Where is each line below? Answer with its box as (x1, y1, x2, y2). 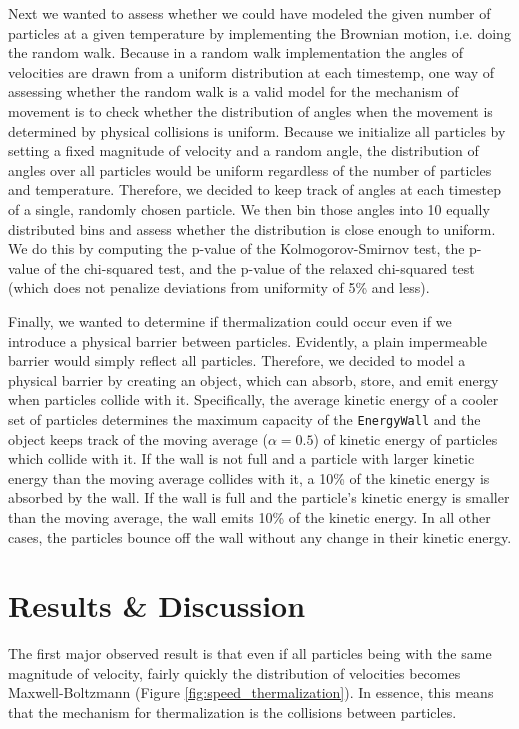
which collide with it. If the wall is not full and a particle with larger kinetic (8, 448, 475, 469)
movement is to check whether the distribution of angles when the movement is (8, 100, 493, 121)
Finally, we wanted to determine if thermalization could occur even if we (8, 310, 452, 331)
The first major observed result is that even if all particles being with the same (8, 643, 492, 664)
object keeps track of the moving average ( (8, 428, 268, 449)
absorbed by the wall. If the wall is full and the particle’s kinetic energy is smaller (8, 487, 510, 508)
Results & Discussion (8, 585, 306, 626)
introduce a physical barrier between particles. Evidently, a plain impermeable (8, 330, 487, 351)
